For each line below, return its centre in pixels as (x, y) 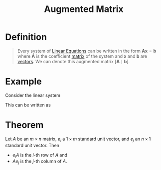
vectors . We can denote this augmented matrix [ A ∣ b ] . (74, 61)
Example (23, 82)
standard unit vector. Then (32, 145)
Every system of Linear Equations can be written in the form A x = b (87, 51)
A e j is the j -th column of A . (40, 162)
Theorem (24, 125)
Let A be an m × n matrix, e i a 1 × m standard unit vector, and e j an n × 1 (78, 139)
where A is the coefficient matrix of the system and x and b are (82, 56)
